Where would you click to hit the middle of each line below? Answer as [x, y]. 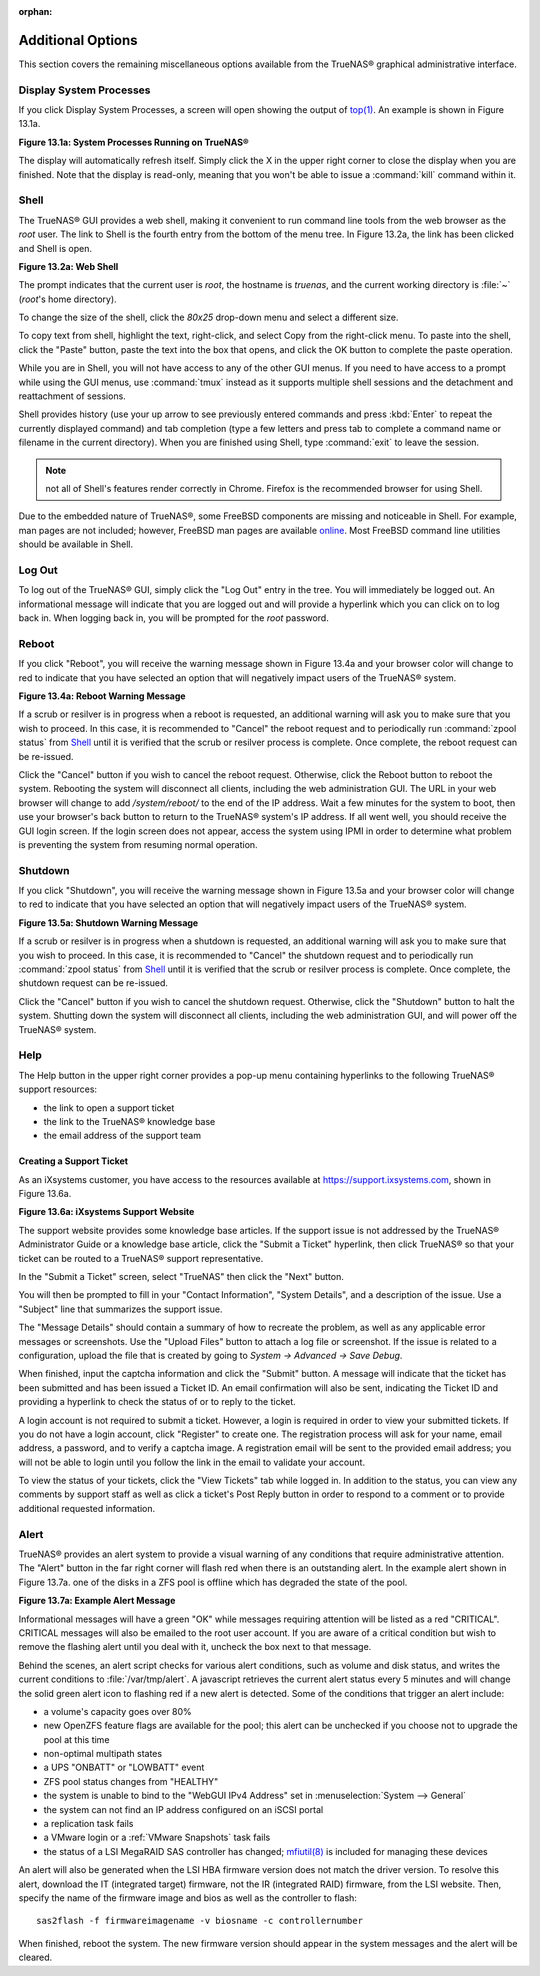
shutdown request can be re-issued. [93, 983]
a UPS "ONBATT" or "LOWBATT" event [124, 1767]
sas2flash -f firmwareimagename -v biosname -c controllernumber [200, 1921]
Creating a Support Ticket [73, 1161]
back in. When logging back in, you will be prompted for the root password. [173, 618]
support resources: [58, 1089]
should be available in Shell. [76, 544]
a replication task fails [88, 1824]
